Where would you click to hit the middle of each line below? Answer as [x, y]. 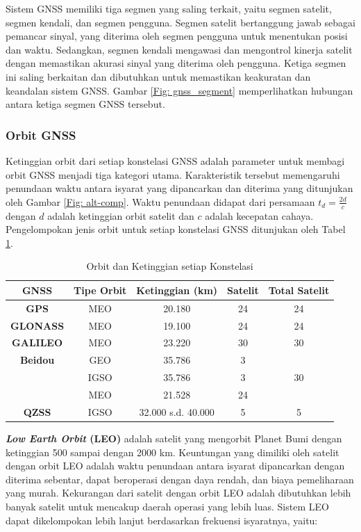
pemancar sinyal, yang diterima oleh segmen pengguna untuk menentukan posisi [177, 36]
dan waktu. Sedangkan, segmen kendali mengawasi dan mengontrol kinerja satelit [179, 49]
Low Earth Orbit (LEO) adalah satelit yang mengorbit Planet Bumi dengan [174, 438]
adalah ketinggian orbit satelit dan [121, 215]
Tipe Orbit [100, 290]
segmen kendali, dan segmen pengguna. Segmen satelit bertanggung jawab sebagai [180, 22]
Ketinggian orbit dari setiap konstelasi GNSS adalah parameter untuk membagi [175, 160]
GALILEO [37, 342]
